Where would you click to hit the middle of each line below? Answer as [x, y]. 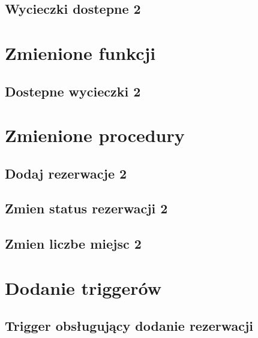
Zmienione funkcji [80, 52]
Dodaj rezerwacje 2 [66, 173]
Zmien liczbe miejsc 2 [73, 244]
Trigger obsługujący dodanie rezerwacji [129, 326]
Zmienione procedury [95, 135]
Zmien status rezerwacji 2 [86, 208]
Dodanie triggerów [83, 287]
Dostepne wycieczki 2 [73, 91]
